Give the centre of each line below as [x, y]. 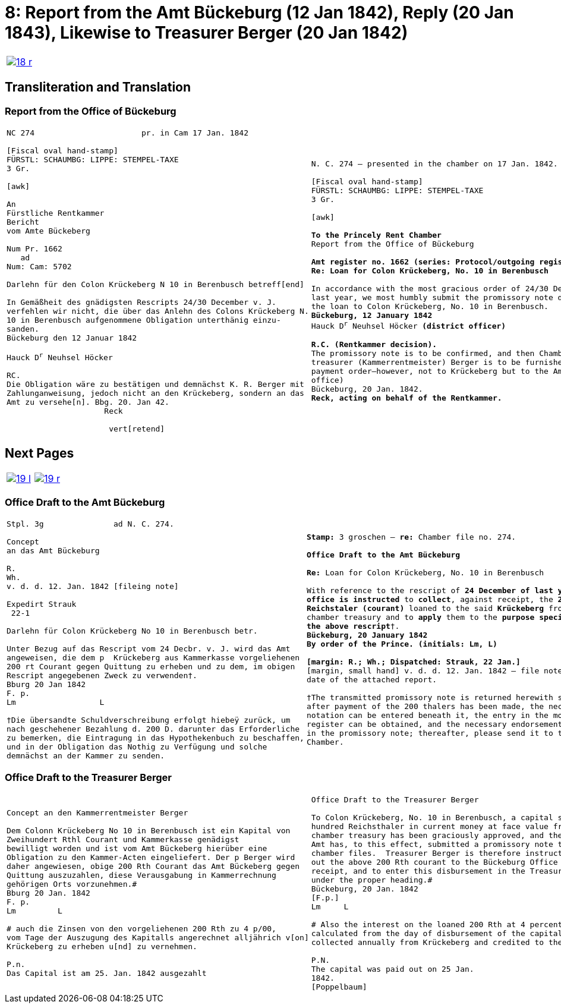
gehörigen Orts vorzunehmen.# [72, 884]
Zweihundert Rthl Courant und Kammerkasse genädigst [123, 840]
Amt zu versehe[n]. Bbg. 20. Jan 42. [88, 402]
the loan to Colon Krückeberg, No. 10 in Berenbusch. [430, 307]
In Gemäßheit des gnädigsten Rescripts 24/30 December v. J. [141, 302]
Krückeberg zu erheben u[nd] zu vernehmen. [102, 947]
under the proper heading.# [372, 880]
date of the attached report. [372, 680]
